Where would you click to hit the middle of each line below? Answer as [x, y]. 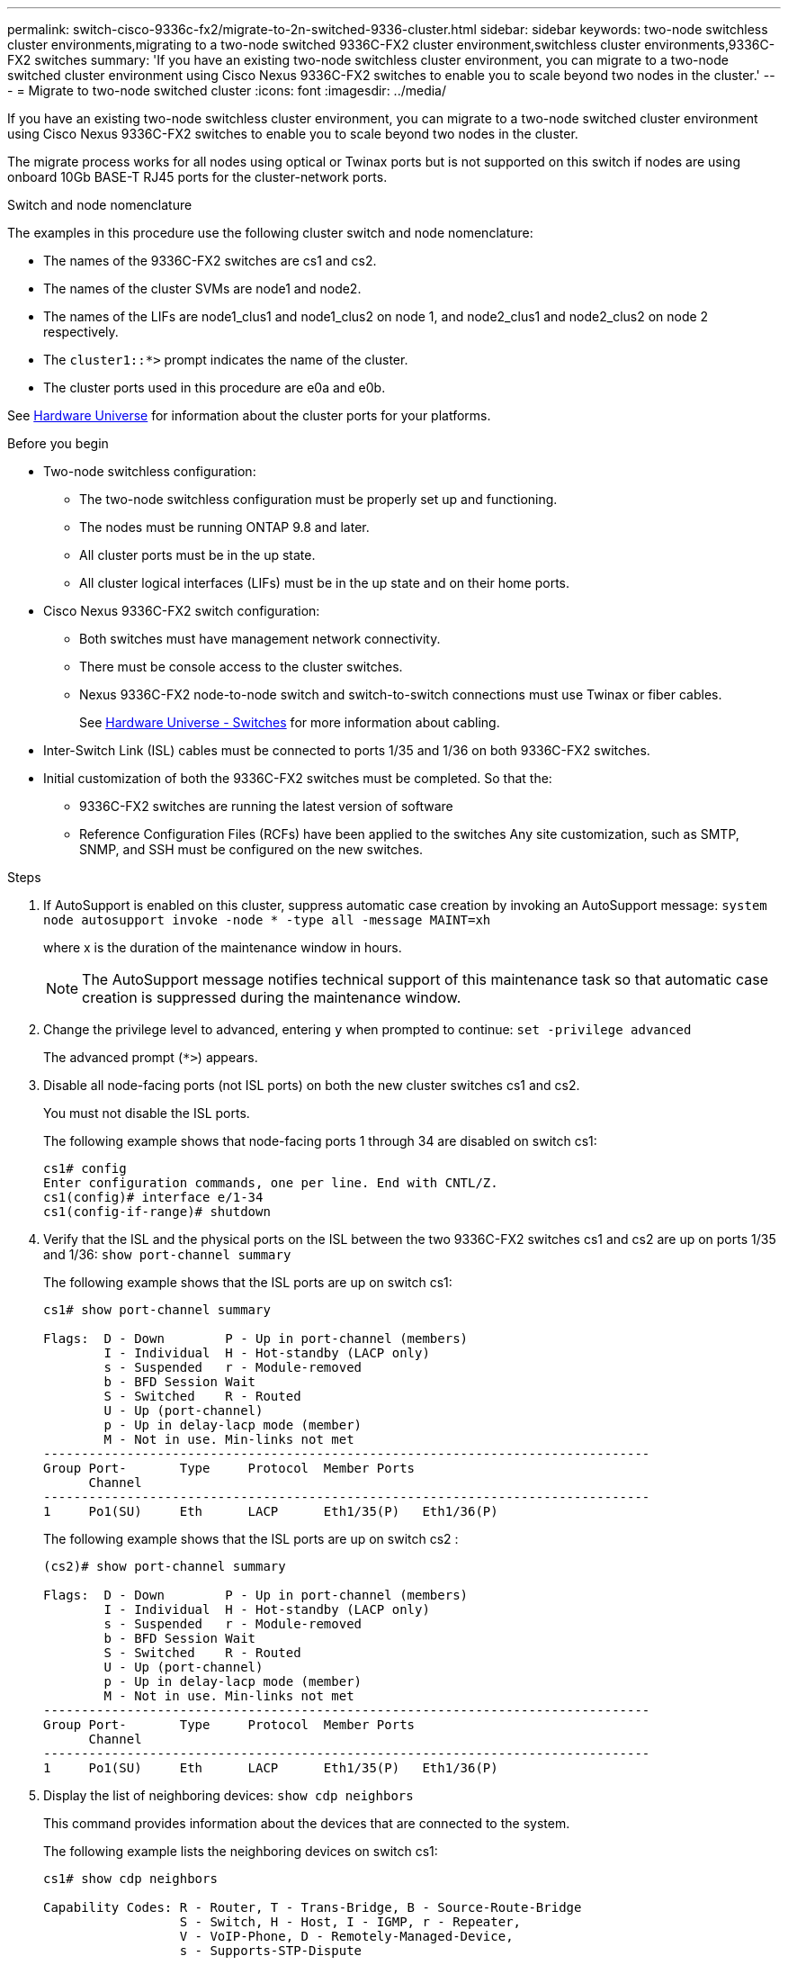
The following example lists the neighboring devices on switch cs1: [241, 1851]
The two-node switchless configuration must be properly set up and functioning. [318, 499]
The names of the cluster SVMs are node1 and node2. [202, 288]
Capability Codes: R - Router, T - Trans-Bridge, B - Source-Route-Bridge [313, 1907]
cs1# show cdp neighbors [130, 1879]
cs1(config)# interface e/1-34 [153, 1197]
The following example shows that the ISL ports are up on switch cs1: [248, 1282]
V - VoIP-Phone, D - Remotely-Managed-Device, [346, 1936]
